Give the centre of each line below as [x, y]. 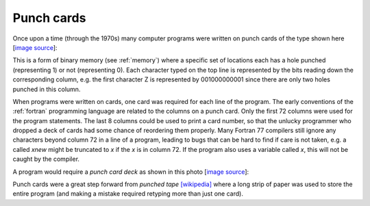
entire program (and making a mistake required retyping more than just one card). [128, 194]
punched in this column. [47, 89]
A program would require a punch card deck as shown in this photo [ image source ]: [131, 172]
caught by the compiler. [46, 159]
